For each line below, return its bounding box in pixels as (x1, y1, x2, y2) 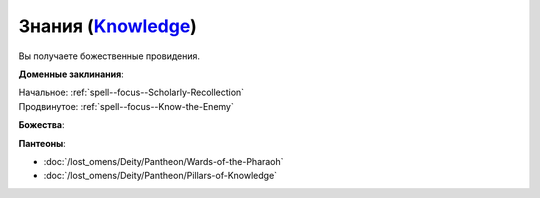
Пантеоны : (18, 137, 67, 149)
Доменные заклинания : (18, 68, 124, 80)
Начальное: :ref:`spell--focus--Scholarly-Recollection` (18, 86, 245, 99)
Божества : (18, 119, 65, 131)
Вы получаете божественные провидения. (18, 50, 200, 62)
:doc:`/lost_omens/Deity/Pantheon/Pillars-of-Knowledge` (43, 170, 278, 182)
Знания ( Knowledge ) (18, 15, 197, 37)
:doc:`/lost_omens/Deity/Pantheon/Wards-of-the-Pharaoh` (43, 155, 284, 167)
